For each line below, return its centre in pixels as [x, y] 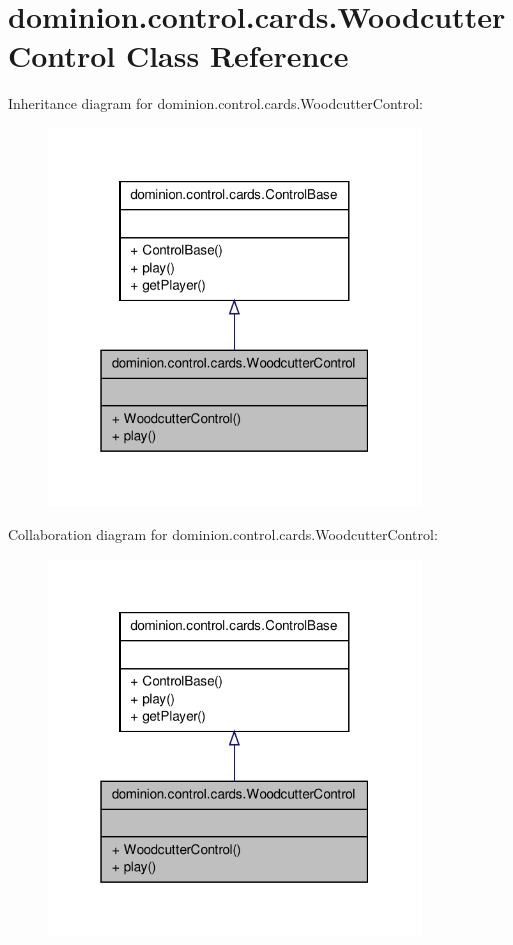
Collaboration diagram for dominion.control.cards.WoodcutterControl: [223, 533]
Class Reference [237, 55]
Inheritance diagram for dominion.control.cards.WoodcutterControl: [215, 103]
